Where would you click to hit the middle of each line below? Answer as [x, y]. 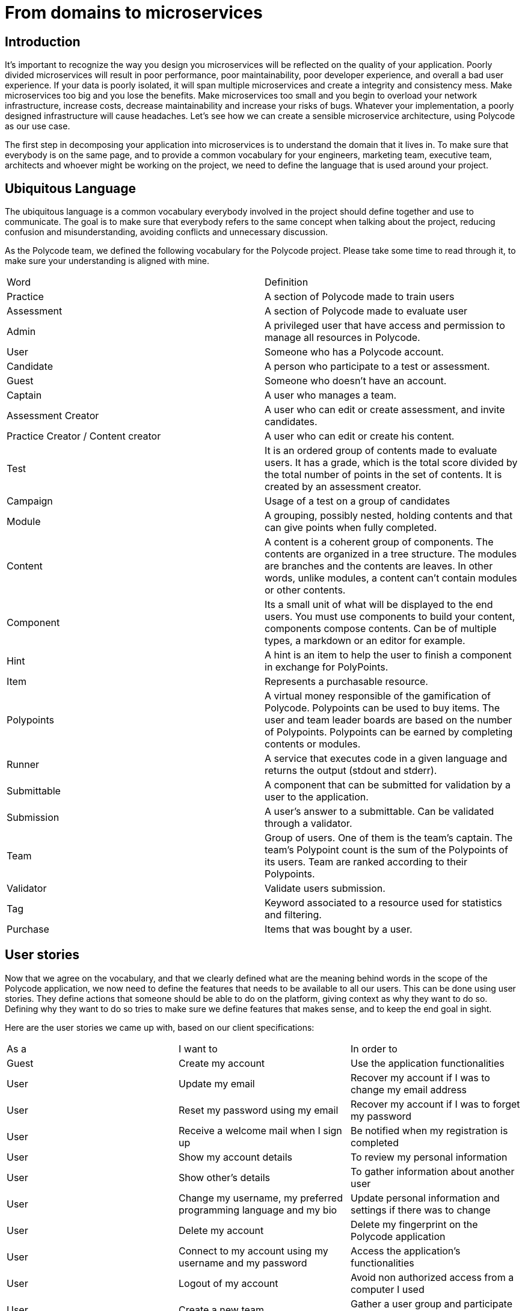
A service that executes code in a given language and [386, 759]
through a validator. [309, 824]
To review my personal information [429, 1157]
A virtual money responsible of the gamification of [378, 696]
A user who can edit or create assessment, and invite [385, 410]
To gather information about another [432, 1171]
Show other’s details [224, 1177]
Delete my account [221, 1230]
